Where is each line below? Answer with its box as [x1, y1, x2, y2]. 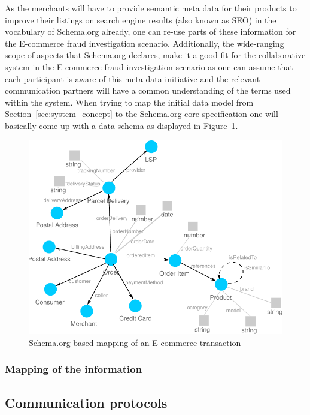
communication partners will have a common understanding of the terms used [5, 84, 291, 97]
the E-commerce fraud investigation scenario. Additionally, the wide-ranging [5, 37, 284, 49]
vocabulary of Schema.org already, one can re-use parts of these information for [5, 25, 296, 38]
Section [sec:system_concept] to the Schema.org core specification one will [5, 107, 278, 120]
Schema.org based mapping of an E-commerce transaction [29, 336, 241, 348]
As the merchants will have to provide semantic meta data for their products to [5, 2, 297, 14]
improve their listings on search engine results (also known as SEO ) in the [5, 13, 276, 26]
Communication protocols [5, 393, 168, 411]
